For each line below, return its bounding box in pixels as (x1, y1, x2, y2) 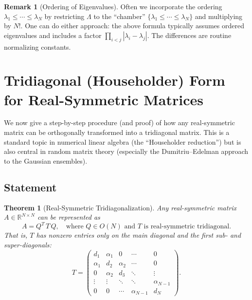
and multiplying (195, 11, 243, 21)
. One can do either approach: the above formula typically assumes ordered (20, 20, 244, 31)
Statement (4, 179, 57, 194)
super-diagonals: (4, 239, 52, 249)
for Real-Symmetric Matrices (4, 89, 203, 109)
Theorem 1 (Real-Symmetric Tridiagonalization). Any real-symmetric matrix (4, 202, 237, 212)
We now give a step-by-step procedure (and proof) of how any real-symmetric (4, 117, 235, 128)
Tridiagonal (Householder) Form (4, 70, 225, 90)
